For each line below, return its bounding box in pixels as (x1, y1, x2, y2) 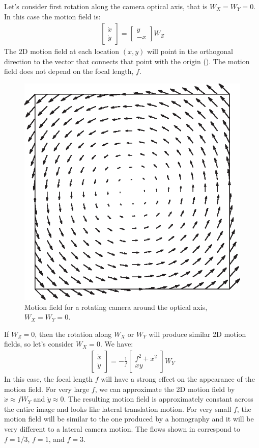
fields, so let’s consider (4, 338, 74, 349)
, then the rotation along (35, 328, 112, 339)
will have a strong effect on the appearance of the (101, 374, 255, 384)
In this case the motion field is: (4, 11, 101, 21)
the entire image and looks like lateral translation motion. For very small (4, 403, 232, 414)
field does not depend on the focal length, (4, 66, 134, 76)
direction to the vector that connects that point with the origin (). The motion (4, 56, 250, 66)
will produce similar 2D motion (149, 328, 246, 339)
